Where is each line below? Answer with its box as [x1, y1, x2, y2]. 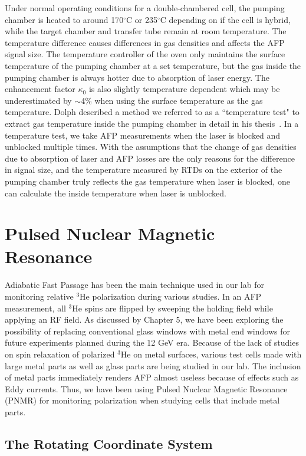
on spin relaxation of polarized [5, 347, 115, 360]
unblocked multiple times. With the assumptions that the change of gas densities [5, 140, 297, 153]
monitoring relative [5, 290, 74, 302]
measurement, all [5, 301, 66, 314]
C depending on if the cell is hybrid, [160, 13, 291, 25]
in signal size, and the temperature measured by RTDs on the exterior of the [5, 163, 282, 176]
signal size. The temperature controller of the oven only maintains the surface [5, 48, 285, 60]
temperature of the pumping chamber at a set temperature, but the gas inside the [5, 59, 301, 71]
